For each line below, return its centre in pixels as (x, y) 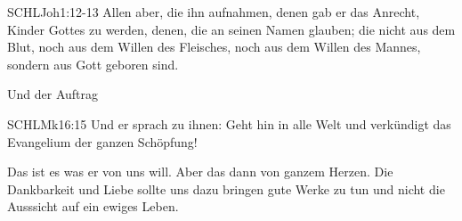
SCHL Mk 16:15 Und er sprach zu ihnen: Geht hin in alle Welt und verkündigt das (229, 123)
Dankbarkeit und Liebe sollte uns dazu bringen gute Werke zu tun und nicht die (226, 188)
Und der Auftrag (53, 94)
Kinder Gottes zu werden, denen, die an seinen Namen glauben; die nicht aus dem (231, 29)
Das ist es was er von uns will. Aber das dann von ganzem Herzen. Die (200, 172)
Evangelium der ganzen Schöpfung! (102, 141)
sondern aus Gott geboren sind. (93, 64)
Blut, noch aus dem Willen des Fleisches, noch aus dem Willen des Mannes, (214, 47)
